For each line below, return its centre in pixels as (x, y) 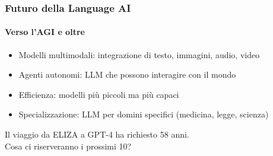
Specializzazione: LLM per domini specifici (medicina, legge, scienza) (144, 114)
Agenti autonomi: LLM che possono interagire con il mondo (127, 74)
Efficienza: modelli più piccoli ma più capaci (99, 94)
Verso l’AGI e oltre (45, 32)
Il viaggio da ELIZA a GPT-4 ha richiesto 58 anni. (97, 134)
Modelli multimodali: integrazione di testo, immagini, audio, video (139, 54)
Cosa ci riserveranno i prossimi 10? (68, 146)
